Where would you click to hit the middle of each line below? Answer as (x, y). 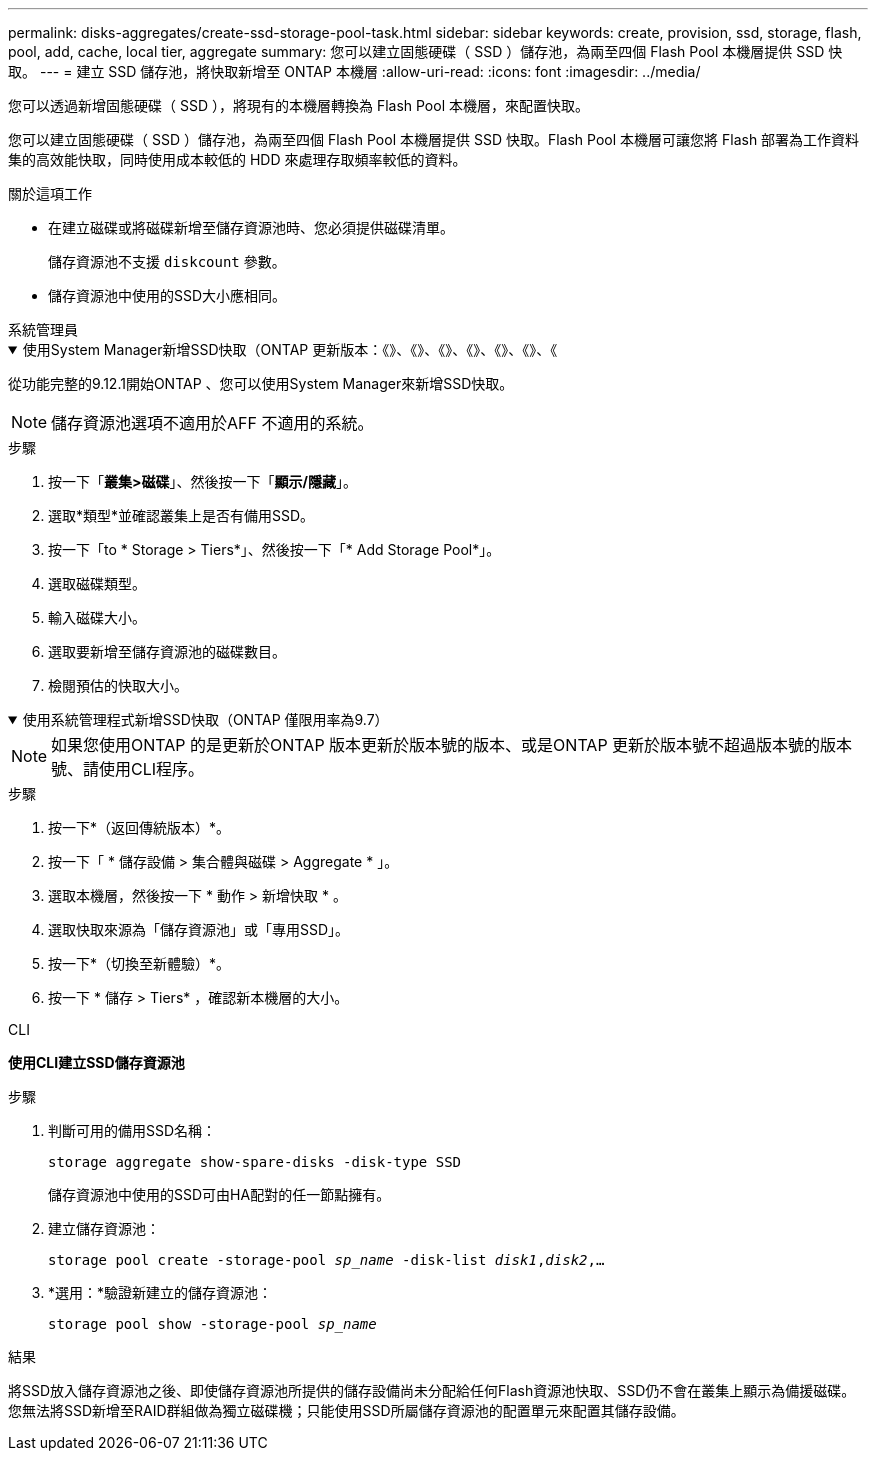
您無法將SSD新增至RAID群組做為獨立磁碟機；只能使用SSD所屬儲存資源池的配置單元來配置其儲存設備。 (346, 1410)
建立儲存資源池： (104, 1228)
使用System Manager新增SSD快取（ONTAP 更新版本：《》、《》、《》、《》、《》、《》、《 (290, 349)
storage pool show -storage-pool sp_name (212, 1324)
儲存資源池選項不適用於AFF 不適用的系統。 (212, 423)
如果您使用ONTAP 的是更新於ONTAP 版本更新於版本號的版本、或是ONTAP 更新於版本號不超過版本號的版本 (452, 745)
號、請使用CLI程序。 (128, 769)
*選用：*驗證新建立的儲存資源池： (160, 1292)
